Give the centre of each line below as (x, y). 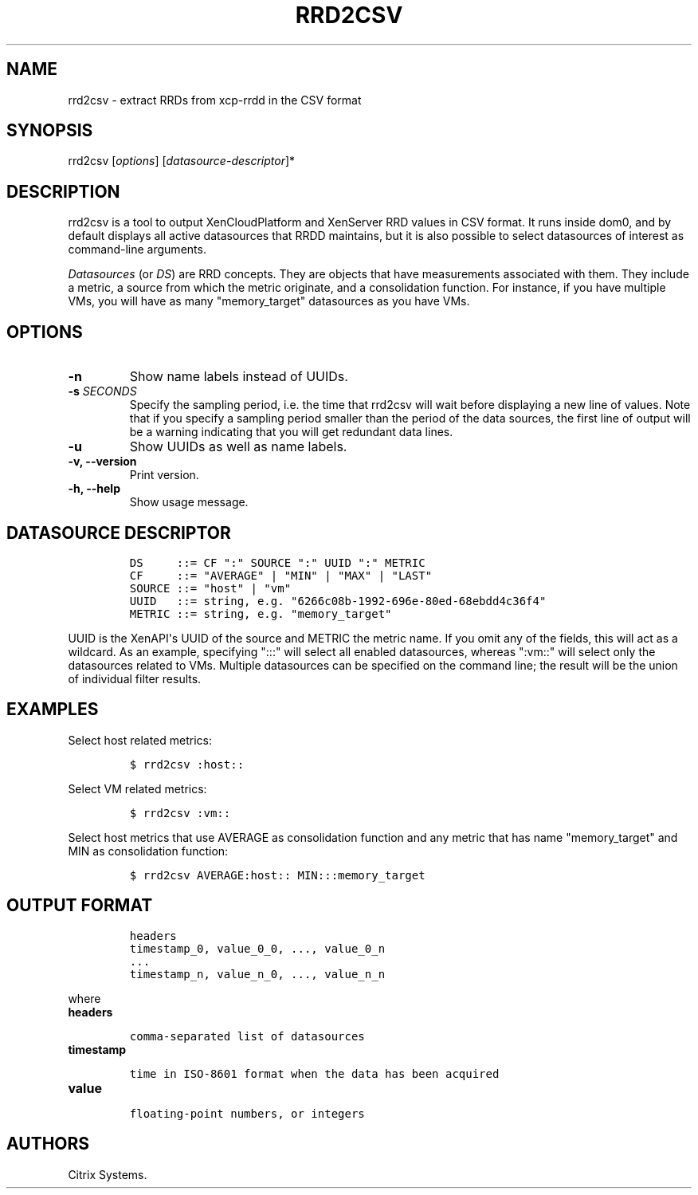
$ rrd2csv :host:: (187, 764)
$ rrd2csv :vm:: (180, 813)
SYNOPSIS (50, 131)
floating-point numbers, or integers (247, 1113)
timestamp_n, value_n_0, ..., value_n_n (257, 974)
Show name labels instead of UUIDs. (239, 377)
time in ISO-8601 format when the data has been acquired (314, 1073)
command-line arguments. (137, 250)
